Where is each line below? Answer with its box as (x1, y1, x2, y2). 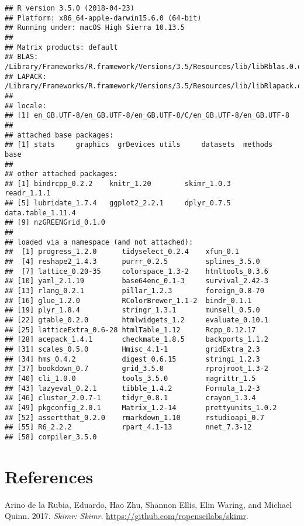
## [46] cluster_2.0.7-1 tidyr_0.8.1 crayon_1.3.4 (5, 394, 256, 403)
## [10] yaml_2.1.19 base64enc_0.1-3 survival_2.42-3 (5, 277, 269, 286)
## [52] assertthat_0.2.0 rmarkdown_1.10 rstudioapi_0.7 (5, 413, 264, 422)
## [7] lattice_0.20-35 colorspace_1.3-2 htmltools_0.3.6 (5, 267, 269, 276)
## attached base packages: (5, 130, 114, 139)
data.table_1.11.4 (5, 208, 76, 217)
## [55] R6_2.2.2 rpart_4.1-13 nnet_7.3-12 (5, 423, 252, 432)
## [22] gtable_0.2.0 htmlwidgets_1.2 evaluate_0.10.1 (5, 316, 269, 324)
